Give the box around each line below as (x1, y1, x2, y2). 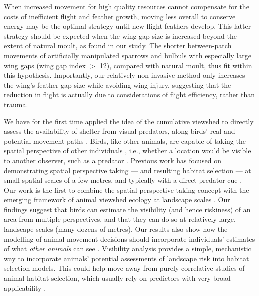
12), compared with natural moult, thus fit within (99, 60, 252, 70)
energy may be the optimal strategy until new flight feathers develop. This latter (4, 21, 251, 31)
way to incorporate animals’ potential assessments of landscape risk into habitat (4, 253, 249, 263)
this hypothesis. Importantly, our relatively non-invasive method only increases (4, 70, 245, 80)
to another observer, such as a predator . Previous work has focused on (4, 155, 221, 165)
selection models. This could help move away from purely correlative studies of (4, 263, 245, 273)
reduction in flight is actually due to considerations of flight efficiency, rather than (4, 89, 255, 100)
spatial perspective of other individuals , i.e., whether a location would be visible (4, 145, 251, 156)
